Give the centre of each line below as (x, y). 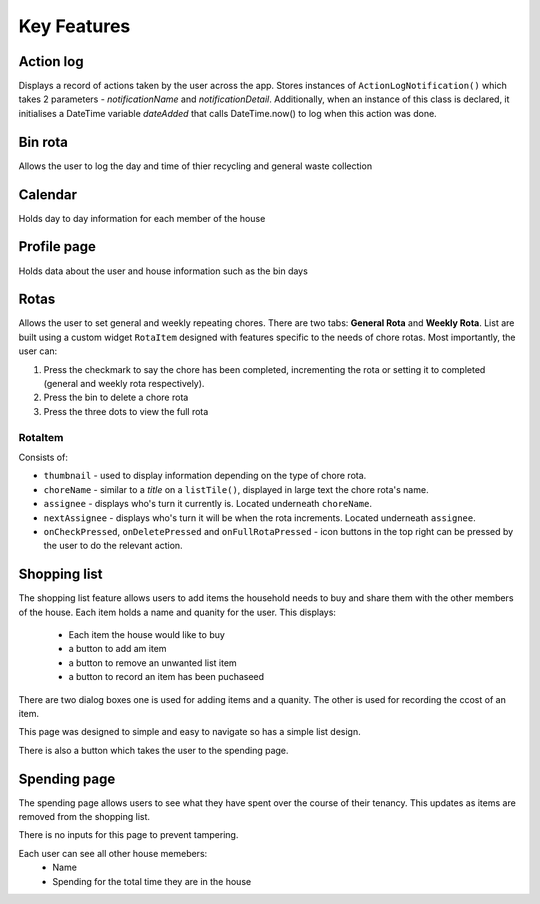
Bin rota (43, 141)
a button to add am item (117, 649)
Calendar (47, 194)
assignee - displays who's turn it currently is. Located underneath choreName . (207, 504)
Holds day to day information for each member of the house (142, 218)
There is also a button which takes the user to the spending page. (153, 750)
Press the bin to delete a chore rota (116, 397)
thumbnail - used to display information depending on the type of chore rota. (205, 476)
